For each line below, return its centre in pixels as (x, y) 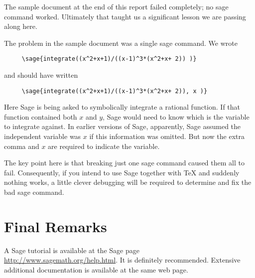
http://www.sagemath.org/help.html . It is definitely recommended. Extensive (122, 260)
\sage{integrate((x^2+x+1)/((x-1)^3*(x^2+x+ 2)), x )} (115, 91)
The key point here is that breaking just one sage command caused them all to (124, 163)
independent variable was (43, 136)
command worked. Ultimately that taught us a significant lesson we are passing (125, 16)
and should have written (41, 75)
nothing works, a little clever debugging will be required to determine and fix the (128, 182)
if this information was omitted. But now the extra (167, 136)
